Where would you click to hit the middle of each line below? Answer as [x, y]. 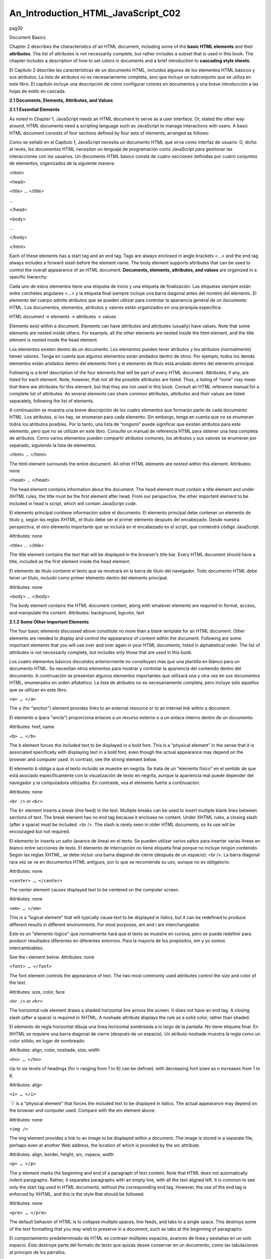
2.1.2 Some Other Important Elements [49, 622]
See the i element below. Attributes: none [52, 957]
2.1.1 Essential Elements [34, 110]
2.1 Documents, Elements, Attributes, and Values [61, 100]
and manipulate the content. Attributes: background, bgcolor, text [77, 612]
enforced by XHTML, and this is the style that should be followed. [77, 1194]
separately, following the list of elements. [52, 401]
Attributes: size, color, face [37, 992]
